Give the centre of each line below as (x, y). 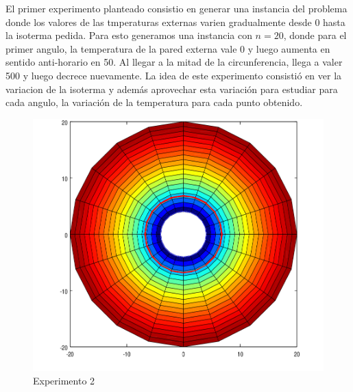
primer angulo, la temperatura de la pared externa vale (121, 48)
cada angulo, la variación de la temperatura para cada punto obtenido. (154, 102)
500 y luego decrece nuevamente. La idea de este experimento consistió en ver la (174, 75)
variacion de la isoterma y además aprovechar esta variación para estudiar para (172, 89)
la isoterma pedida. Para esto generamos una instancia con (129, 35)
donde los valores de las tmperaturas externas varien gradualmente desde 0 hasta (175, 22)
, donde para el (315, 35)
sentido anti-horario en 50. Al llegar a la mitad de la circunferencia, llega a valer (174, 62)
